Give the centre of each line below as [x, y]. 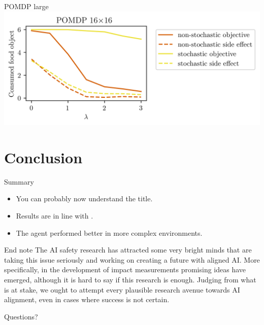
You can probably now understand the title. [84, 198]
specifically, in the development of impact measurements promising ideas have [125, 269]
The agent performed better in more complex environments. [109, 232]
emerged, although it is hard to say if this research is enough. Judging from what [130, 279]
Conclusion [43, 157]
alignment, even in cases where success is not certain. [87, 299]
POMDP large [26, 6]
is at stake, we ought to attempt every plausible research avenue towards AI [122, 289]
